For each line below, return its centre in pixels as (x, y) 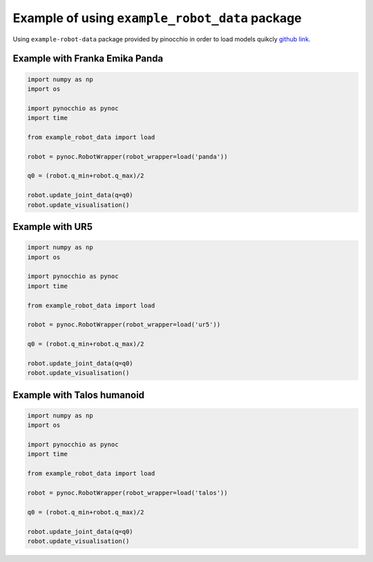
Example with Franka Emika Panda (88, 59)
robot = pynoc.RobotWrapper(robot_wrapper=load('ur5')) (124, 325)
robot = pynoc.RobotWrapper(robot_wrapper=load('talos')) (127, 493)
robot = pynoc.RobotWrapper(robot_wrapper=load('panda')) (127, 156)
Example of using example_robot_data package (157, 18)
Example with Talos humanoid (79, 395)
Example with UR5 (53, 227)
